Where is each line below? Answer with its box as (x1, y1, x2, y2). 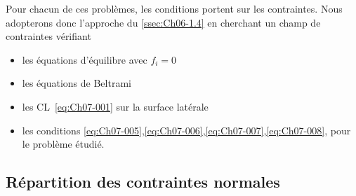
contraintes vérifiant (6, 29, 91, 43)
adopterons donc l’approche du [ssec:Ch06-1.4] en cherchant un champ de (6, 15, 321, 29)
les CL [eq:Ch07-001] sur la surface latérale (22, 99, 209, 113)
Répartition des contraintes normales (6, 171, 280, 192)
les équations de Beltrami (22, 76, 131, 90)
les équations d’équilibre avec (22, 52, 147, 66)
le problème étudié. (22, 136, 105, 151)
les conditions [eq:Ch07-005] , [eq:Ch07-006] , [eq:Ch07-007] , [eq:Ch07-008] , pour (22, 122, 351, 137)
